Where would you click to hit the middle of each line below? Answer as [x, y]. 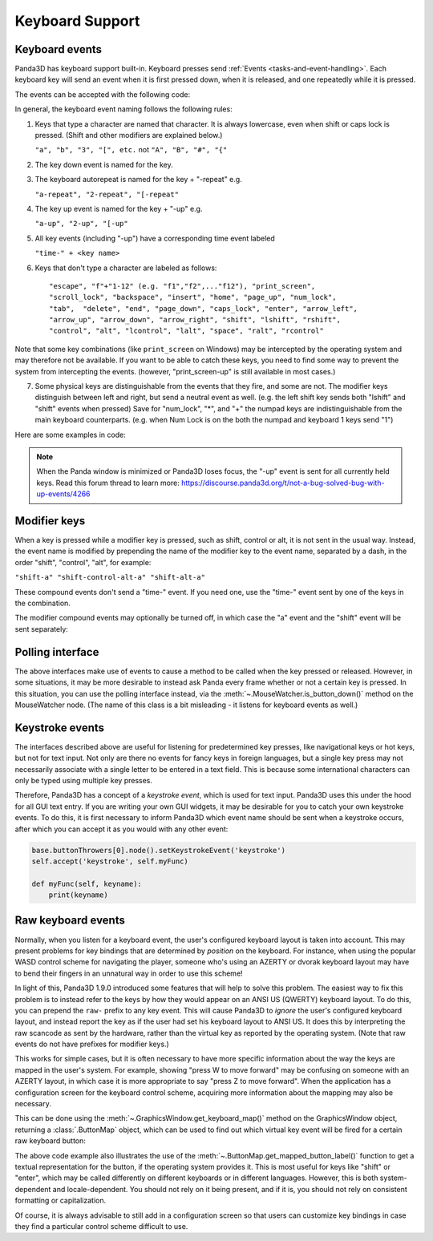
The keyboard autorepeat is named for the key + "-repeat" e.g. [138, 180]
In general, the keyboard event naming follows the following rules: [123, 109]
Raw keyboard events [70, 921]
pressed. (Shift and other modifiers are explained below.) [129, 135]
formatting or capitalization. [61, 1201]
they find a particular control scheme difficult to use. [101, 1226]
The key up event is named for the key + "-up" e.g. [119, 208]
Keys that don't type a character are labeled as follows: [126, 268]
